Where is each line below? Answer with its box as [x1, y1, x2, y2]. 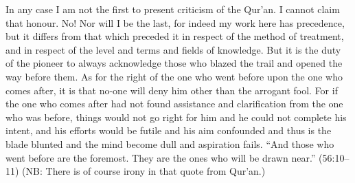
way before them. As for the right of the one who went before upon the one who [5, 69, 343, 83]
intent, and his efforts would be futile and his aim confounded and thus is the [5, 123, 332, 138]
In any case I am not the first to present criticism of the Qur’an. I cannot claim [5, 2, 340, 16]
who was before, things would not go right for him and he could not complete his [5, 109, 347, 124]
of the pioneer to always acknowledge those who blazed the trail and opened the [5, 56, 343, 70]
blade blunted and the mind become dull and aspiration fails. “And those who [5, 136, 334, 151]
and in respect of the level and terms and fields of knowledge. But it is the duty [5, 42, 341, 56]
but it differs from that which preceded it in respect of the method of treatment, [5, 29, 344, 43]
